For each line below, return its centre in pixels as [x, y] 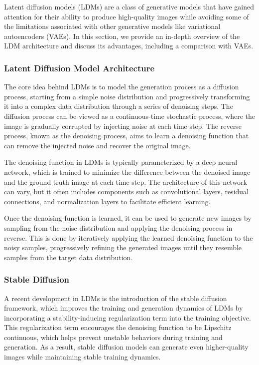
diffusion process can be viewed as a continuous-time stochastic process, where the [129, 116]
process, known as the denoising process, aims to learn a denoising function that [127, 136]
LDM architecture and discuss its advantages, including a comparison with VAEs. [129, 46]
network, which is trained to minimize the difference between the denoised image [127, 172]
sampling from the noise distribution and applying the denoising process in [118, 227]
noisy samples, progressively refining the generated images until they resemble [123, 247]
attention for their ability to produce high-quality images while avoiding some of [127, 16]
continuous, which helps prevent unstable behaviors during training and [113, 337]
